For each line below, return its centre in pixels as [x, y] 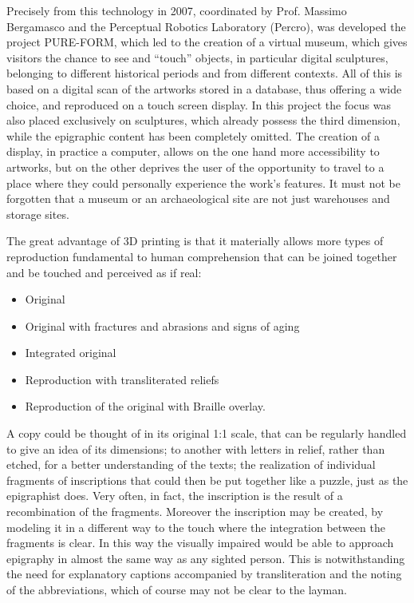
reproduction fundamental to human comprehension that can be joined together [202, 256]
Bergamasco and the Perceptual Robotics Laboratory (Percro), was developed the [206, 26]
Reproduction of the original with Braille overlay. [145, 406]
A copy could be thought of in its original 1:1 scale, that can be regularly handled [207, 433]
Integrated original [71, 353]
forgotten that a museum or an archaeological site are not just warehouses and [198, 198]
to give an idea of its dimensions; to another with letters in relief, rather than [196, 448]
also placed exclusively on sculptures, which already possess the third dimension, [203, 120]
